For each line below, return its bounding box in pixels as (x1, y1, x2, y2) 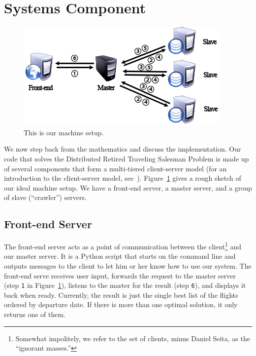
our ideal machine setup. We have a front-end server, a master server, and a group (4, 182, 252, 193)
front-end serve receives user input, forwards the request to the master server (4, 270, 236, 280)
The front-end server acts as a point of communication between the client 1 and (4, 240, 242, 251)
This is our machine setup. (24, 127, 104, 137)
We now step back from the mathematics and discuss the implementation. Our (4, 144, 241, 154)
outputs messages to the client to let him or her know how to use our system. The (4, 260, 252, 271)
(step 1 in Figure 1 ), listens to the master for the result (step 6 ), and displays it (4, 280, 246, 290)
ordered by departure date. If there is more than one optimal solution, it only (4, 299, 238, 310)
